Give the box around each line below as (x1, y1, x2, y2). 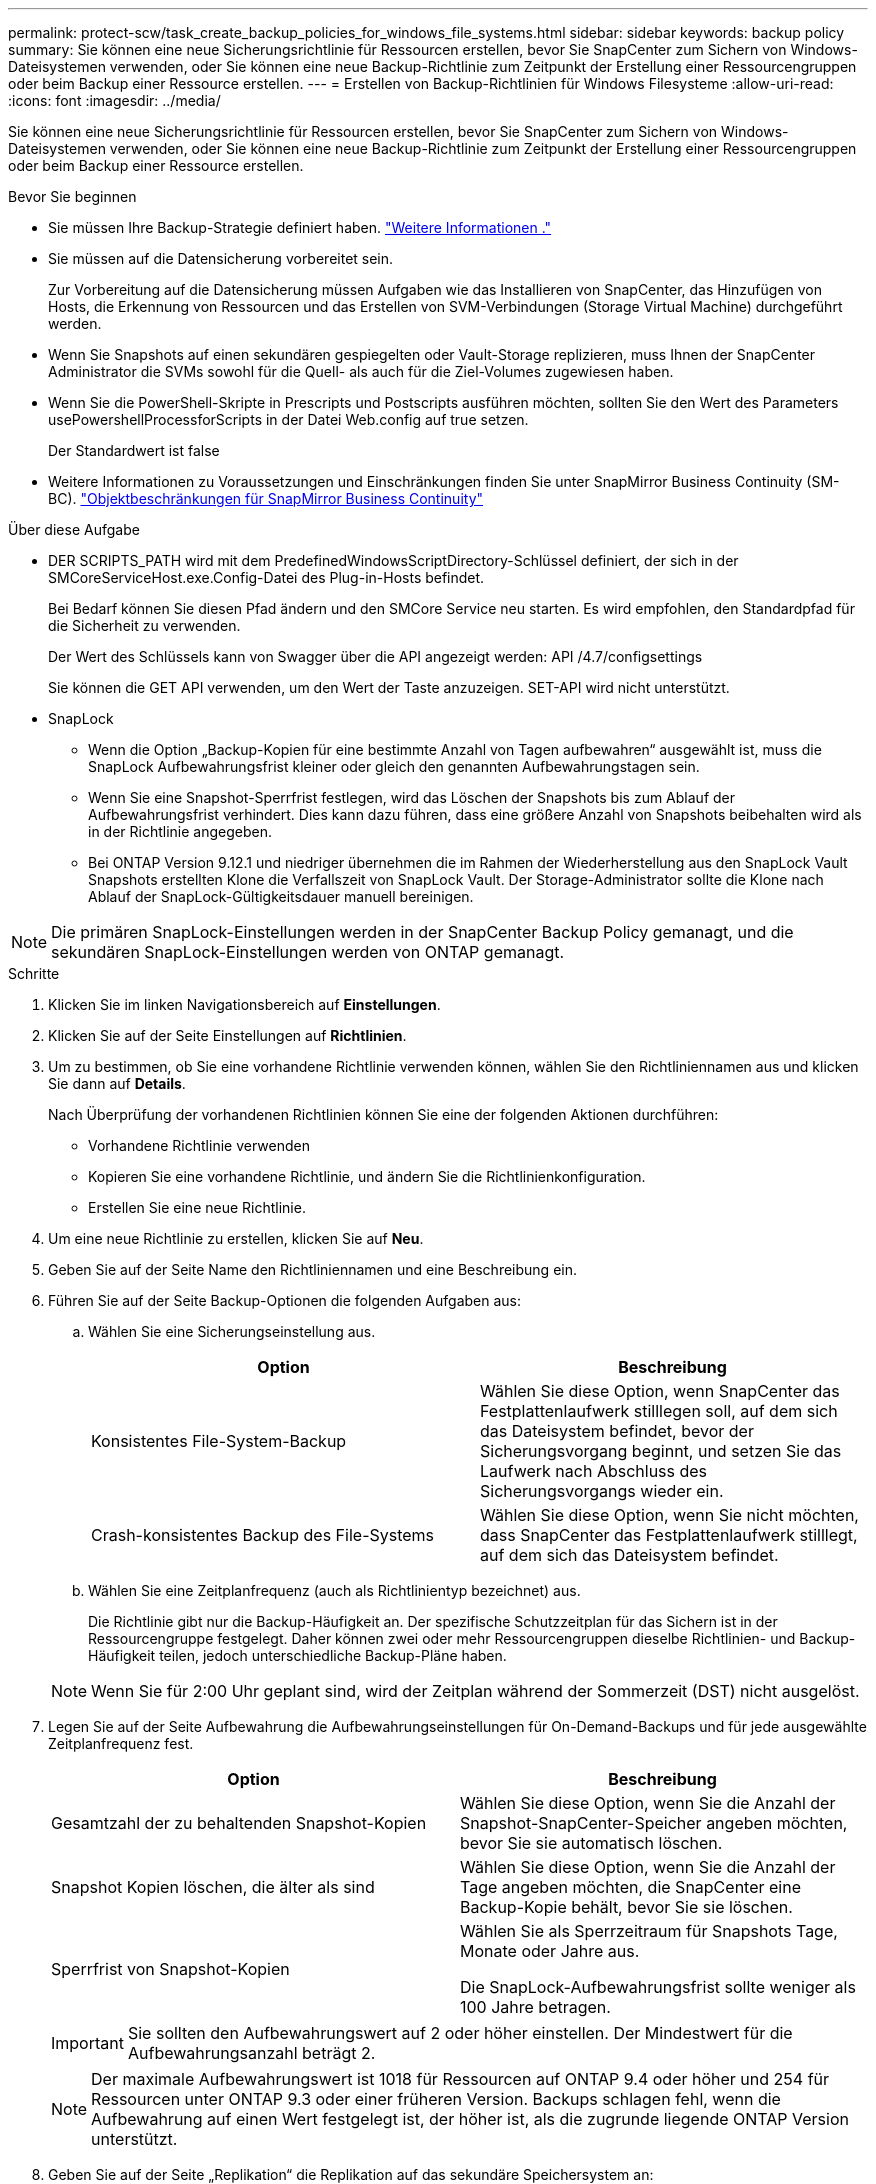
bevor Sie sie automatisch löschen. (460, 1833, 723, 1853)
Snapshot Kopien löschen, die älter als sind (51, 1877, 375, 1897)
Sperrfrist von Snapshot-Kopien (51, 1959, 290, 1979)
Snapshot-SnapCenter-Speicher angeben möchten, (460, 1813, 848, 1833)
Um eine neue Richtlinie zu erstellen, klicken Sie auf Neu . (48, 1230, 424, 1247)
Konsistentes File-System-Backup (91, 1431, 347, 1451)
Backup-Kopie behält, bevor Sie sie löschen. (460, 1897, 793, 1917)
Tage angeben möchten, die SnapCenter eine (460, 1877, 801, 1897)
